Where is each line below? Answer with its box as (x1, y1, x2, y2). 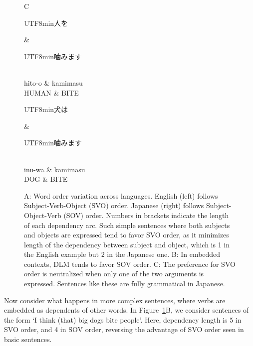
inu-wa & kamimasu (24, 164, 85, 174)
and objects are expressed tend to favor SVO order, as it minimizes (24, 230, 229, 240)
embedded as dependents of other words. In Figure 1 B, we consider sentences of (4, 305, 249, 315)
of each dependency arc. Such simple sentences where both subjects (24, 220, 230, 230)
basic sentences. (4, 334, 52, 345)
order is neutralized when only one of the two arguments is (24, 268, 204, 279)
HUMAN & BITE (24, 87, 79, 98)
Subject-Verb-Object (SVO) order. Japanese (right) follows (24, 200, 204, 211)
